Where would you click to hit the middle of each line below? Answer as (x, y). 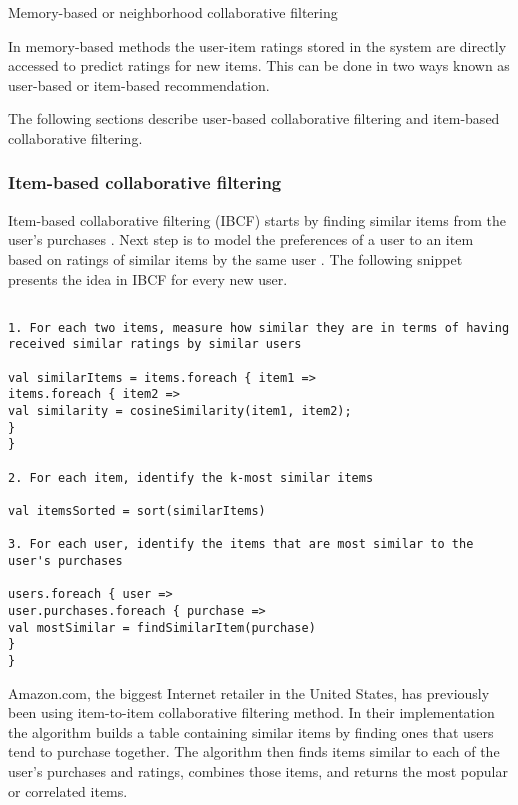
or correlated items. (68, 790)
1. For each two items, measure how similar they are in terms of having (259, 327)
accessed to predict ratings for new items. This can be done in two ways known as (259, 65)
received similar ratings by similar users (155, 344)
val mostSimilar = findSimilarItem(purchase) (162, 627)
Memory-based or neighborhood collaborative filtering (173, 12)
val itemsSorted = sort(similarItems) (137, 511)
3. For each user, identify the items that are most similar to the (241, 544)
